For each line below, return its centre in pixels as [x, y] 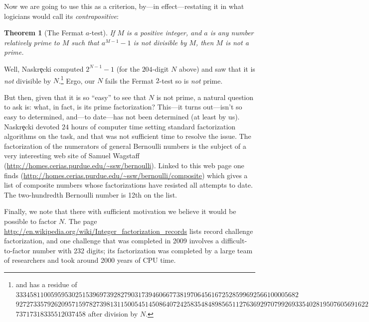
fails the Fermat [129, 80]
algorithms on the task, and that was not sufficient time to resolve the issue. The [128, 136]
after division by [113, 313]
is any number [232, 33]
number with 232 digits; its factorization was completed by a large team [143, 250]
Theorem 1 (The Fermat [44, 33]
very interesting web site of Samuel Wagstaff [72, 156]
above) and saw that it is [217, 68]
